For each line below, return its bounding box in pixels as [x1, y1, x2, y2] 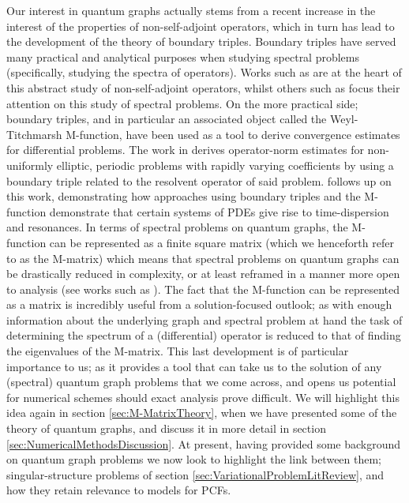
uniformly [6, 156, 54, 173]
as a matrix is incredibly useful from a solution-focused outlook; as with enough [6, 296, 392, 313]
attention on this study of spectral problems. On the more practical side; [6, 95, 358, 111]
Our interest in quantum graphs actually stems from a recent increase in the [6, 2, 376, 18]
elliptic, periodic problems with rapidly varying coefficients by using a [56, 156, 394, 173]
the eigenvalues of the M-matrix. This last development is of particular [6, 343, 349, 359]
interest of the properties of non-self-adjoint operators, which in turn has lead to [6, 17, 395, 34]
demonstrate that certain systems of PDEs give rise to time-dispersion [49, 203, 389, 220]
